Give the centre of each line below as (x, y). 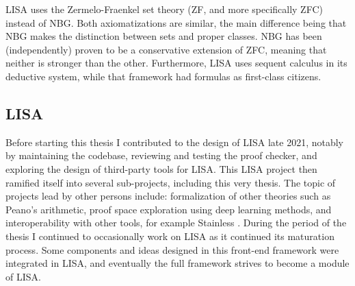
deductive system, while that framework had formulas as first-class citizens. (163, 76)
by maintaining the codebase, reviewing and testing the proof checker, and (161, 155)
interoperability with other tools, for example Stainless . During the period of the (176, 223)
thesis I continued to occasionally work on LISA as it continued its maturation (170, 236)
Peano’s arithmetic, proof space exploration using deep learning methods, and (169, 209)
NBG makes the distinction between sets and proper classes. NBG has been (164, 36)
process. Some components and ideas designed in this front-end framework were (172, 249)
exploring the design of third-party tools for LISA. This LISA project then (161, 168)
